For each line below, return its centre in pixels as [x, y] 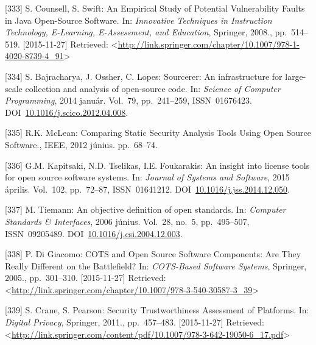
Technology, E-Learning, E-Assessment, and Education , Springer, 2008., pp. [146, 32]
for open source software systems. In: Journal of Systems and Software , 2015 [147, 177]
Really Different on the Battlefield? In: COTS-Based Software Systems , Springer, [156, 265]
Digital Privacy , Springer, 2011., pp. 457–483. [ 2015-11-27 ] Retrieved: [135, 322]
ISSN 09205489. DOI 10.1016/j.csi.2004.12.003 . [94, 233]
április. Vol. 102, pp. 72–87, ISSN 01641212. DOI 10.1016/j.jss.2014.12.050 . [147, 189]
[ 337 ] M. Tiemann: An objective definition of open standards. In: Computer [146, 209]
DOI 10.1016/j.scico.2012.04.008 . [67, 112]
